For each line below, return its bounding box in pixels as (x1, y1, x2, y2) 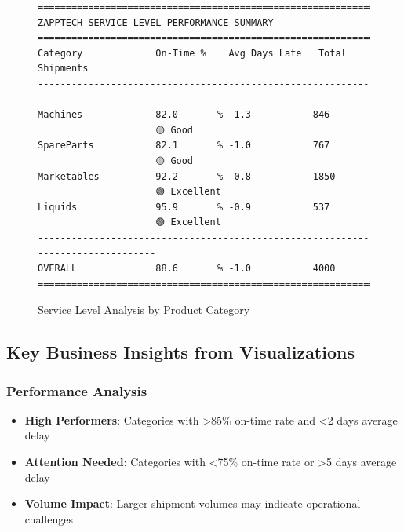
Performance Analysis (6, 381, 147, 400)
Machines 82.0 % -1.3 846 (38, 109, 330, 121)
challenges (24, 510, 73, 527)
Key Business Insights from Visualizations (6, 340, 355, 364)
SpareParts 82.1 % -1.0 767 (38, 140, 330, 151)
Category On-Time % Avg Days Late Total (38, 47, 347, 59)
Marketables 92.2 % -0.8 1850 (38, 170, 336, 182)
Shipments (38, 63, 89, 75)
